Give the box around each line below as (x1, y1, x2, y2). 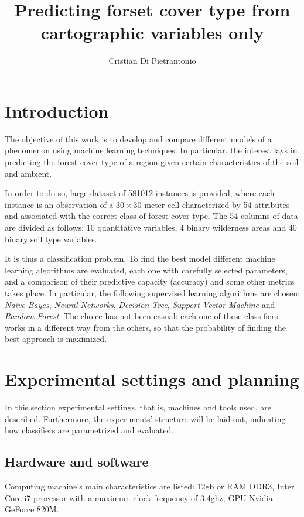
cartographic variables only (40, 20, 264, 44)
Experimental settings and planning (5, 367, 299, 391)
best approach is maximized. (5, 333, 107, 345)
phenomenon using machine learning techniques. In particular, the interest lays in (5, 144, 298, 156)
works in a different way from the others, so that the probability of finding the (5, 321, 286, 333)
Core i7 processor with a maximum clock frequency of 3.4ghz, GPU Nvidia (5, 491, 273, 504)
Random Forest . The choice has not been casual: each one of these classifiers (5, 310, 278, 322)
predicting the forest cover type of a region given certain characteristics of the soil (5, 156, 299, 168)
